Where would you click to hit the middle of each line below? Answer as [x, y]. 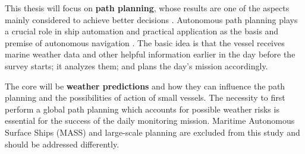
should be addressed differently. [62, 144]
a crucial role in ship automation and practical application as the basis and [142, 31]
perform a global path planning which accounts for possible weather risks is [142, 109]
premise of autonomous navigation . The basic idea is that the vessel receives [145, 42]
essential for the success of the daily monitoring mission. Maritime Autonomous [150, 121]
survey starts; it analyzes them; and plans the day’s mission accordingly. [136, 65]
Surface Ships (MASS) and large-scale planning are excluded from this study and [152, 132]
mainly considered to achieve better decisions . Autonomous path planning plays [151, 19]
